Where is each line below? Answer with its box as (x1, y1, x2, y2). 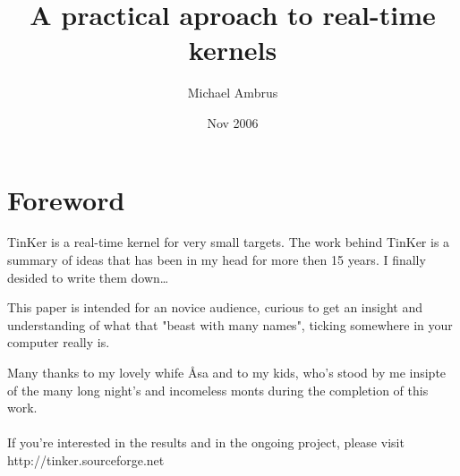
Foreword (7, 181, 125, 217)
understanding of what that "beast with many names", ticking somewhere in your (7, 315, 453, 334)
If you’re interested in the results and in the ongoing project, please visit (7, 433, 405, 452)
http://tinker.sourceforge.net (7, 450, 165, 469)
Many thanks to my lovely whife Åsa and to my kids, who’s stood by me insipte (7, 363, 447, 381)
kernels (188, 31, 277, 68)
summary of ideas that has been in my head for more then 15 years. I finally (7, 251, 426, 269)
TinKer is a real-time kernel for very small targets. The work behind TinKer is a (7, 233, 450, 251)
